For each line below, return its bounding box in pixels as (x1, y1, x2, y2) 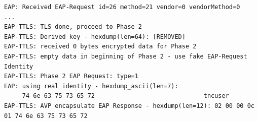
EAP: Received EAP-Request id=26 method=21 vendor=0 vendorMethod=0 (4, 4, 240, 11)
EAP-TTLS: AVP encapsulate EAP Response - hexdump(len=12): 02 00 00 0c (4, 102, 254, 109)
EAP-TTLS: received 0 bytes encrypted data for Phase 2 (4, 43, 197, 50)
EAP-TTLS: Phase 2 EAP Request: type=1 (4, 73, 138, 80)
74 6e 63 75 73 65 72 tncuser (22, 92, 229, 100)
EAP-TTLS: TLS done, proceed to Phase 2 (4, 23, 142, 31)
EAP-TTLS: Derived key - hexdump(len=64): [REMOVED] (4, 33, 186, 40)
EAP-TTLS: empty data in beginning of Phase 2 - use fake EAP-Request (4, 52, 247, 60)
